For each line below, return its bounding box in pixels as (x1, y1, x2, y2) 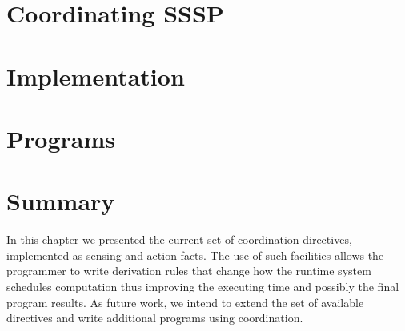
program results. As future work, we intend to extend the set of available (6, 293, 364, 310)
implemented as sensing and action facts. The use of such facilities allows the (6, 246, 384, 263)
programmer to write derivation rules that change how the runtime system (6, 262, 371, 279)
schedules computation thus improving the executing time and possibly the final (6, 278, 399, 295)
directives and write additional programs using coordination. (6, 309, 303, 326)
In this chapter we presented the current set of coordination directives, (6, 231, 352, 248)
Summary (6, 185, 115, 217)
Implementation (6, 59, 185, 92)
